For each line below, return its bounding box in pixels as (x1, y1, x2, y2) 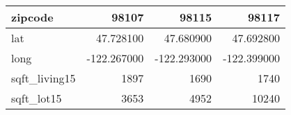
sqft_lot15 (11, 90, 62, 106)
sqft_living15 (11, 70, 76, 86)
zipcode (11, 9, 54, 25)
